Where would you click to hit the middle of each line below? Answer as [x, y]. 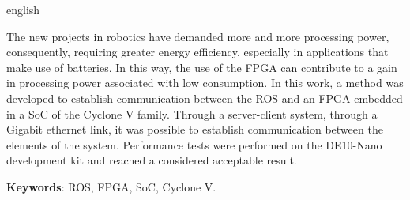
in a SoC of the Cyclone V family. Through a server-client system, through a [192, 113]
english [23, 9]
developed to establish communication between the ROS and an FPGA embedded [205, 98]
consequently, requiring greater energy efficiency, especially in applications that [197, 52]
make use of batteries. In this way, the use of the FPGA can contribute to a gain [202, 67]
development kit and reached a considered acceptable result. [152, 160]
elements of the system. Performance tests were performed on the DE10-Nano [194, 144]
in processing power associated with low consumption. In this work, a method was [205, 83]
